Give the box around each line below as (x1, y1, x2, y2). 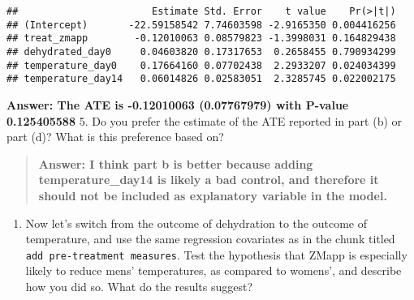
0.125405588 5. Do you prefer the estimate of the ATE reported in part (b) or (6, 112, 403, 129)
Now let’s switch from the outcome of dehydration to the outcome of (25, 214, 367, 231)
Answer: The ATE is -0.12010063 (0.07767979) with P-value (6, 96, 349, 113)
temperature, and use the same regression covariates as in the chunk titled (25, 230, 395, 247)
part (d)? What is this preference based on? (6, 128, 224, 145)
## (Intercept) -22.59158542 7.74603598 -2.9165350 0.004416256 (6, 19, 396, 31)
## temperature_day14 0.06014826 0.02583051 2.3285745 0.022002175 (6, 73, 396, 85)
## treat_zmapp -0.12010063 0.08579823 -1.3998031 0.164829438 (6, 32, 396, 45)
